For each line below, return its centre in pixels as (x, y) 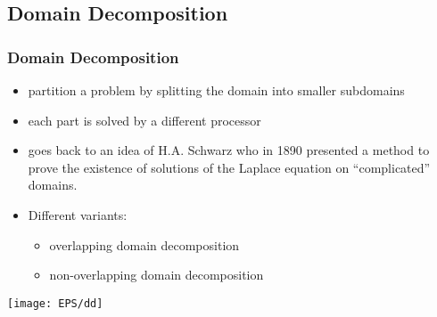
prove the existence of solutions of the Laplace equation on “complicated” (229, 167)
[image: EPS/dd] (55, 303)
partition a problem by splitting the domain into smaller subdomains (216, 90)
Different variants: (78, 214)
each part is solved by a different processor (144, 120)
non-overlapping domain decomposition (157, 275)
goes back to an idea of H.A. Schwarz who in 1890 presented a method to (229, 150)
